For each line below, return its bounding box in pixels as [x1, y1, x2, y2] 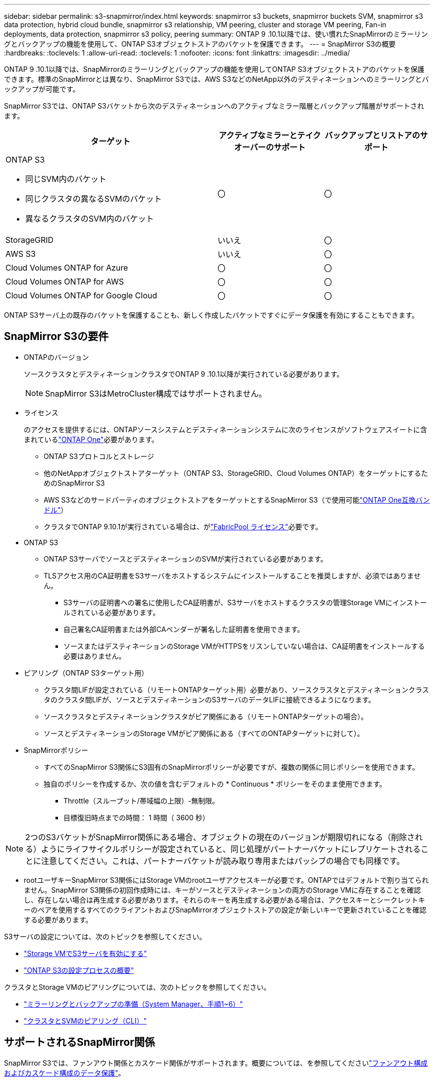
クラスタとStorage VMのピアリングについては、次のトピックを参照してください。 [4, 982, 271, 991]
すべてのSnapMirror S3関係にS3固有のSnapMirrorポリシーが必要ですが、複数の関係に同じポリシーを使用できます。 [44, 762, 419, 771]
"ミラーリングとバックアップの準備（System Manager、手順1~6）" [24, 999, 243, 1008]
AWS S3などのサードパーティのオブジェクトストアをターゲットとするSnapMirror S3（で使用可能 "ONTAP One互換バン [44, 495, 430, 504]
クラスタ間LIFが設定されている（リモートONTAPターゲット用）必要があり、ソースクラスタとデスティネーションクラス [44, 685, 429, 694]
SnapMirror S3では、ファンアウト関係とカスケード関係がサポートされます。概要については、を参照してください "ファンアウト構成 [4, 1058, 428, 1067]
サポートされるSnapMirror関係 [4, 1036, 155, 1049]
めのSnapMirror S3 [44, 478, 105, 487]
